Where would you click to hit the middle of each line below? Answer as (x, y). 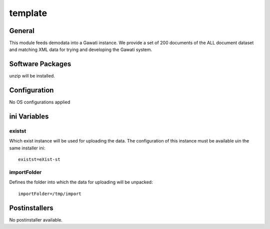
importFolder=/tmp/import (50, 193)
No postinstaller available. (36, 219)
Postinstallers (31, 208)
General (22, 31)
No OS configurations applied (40, 102)
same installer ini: (27, 148)
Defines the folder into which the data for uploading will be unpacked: (81, 182)
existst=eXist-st (39, 159)
